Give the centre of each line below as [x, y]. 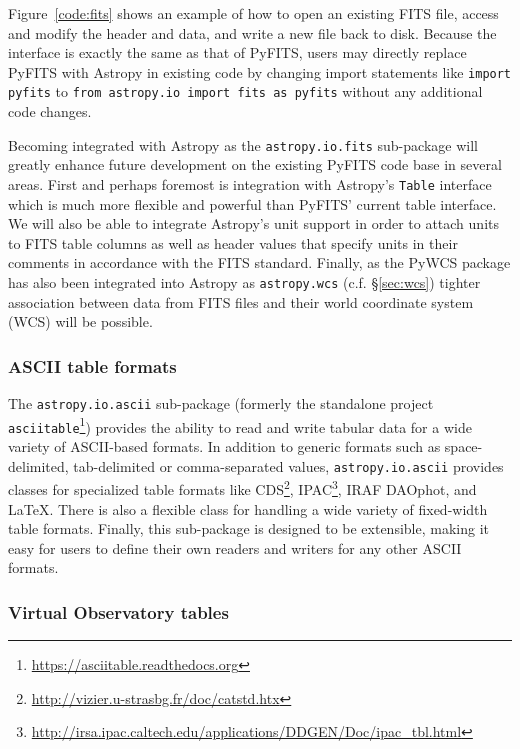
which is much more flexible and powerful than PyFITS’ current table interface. [252, 203]
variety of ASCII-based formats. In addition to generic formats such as [224, 446]
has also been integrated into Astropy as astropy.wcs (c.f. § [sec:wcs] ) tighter [244, 281]
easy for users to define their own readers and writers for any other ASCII [235, 547]
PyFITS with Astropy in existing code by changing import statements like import [260, 71]
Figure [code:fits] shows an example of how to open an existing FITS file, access [253, 13]
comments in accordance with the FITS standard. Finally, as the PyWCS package [259, 262]
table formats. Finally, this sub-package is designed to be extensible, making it [248, 528]
